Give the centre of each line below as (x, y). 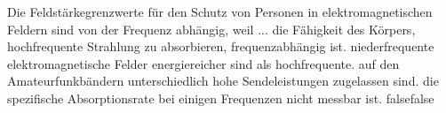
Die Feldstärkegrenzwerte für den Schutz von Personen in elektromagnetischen (220, 11)
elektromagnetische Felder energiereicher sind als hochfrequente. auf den (203, 63)
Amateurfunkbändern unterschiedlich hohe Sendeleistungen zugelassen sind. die (223, 81)
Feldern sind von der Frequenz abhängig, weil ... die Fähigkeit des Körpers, (211, 29)
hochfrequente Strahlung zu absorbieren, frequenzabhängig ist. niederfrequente (221, 46)
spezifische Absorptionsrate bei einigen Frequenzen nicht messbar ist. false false (221, 98)
